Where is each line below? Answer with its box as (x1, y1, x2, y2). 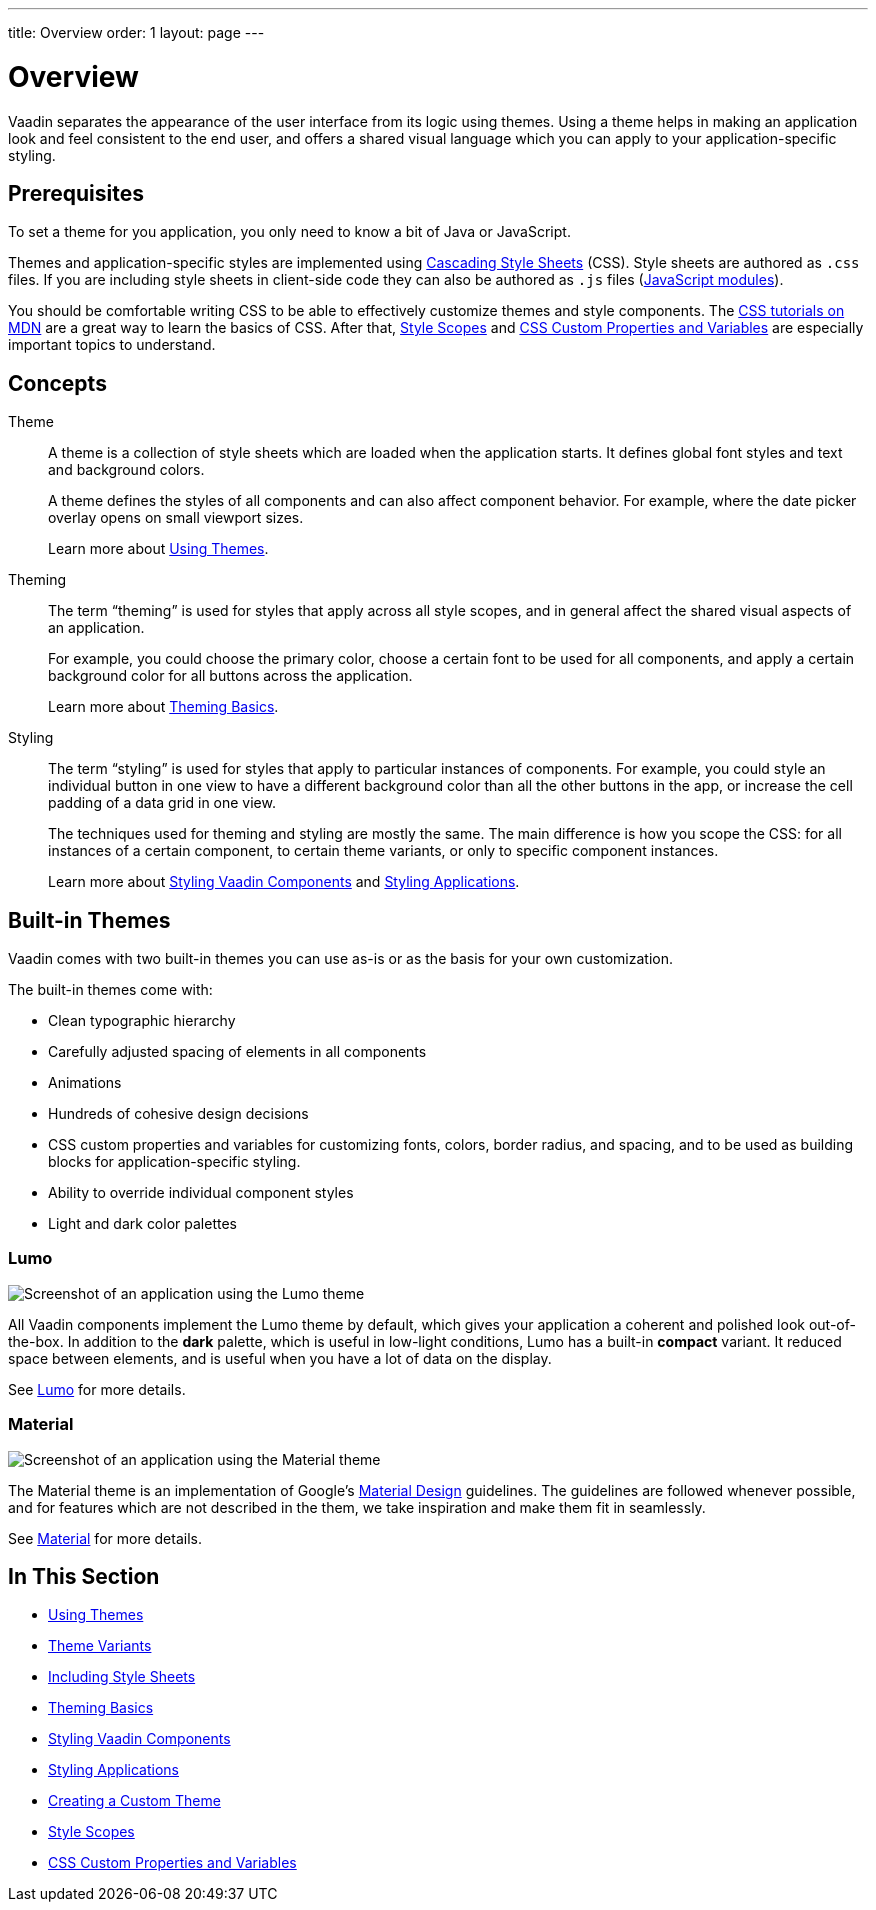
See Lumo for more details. (8, 1380, 186, 1398)
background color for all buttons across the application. (48, 667, 413, 685)
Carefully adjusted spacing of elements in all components (48, 1043, 427, 1061)
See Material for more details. (8, 1529, 202, 1547)
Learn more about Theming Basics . (48, 698, 279, 716)
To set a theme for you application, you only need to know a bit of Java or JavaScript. (8, 223, 571, 241)
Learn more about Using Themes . (48, 540, 269, 558)
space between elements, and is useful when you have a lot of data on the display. (8, 1349, 552, 1367)
